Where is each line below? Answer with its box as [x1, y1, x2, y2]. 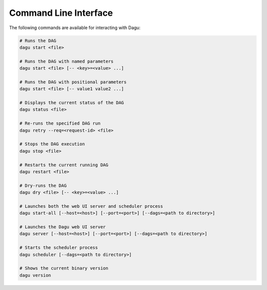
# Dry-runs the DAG [19, 182, 67, 188]
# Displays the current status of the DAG [19, 100, 124, 106]
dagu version [19, 272, 51, 278]
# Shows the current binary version [19, 265, 109, 271]
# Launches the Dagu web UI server [19, 224, 106, 230]
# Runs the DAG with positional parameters [19, 79, 127, 85]
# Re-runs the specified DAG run [19, 121, 101, 126]
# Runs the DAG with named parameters [19, 58, 114, 64]
